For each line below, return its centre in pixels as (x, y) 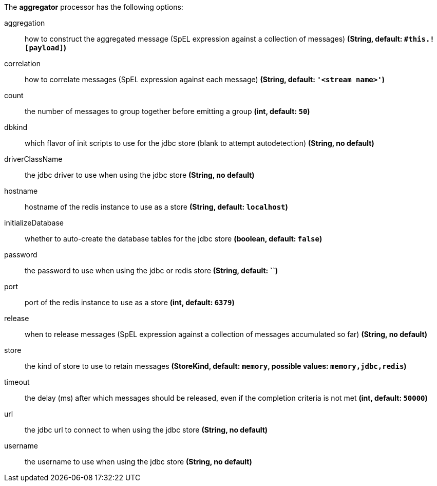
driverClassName (33, 159)
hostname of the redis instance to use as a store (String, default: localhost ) (156, 207)
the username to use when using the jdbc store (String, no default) (138, 462)
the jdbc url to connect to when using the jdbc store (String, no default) (146, 430)
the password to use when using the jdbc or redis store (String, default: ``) (151, 270)
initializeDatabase (34, 223)
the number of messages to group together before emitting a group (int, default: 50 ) (167, 111)
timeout (17, 382)
